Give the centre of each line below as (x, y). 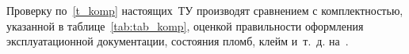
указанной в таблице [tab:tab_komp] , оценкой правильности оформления (185, 25)
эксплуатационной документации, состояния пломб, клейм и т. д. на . (178, 41)
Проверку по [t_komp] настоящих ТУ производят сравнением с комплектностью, (205, 10)
